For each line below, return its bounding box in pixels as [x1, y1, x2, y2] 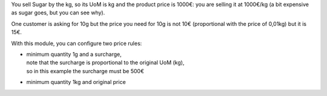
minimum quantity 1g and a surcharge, [26, 50, 122, 58]
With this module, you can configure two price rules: [11, 40, 142, 47]
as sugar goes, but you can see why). [11, 9, 105, 16]
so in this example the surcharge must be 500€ [26, 67, 145, 74]
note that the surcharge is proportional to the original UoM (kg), [26, 59, 185, 66]
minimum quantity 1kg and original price [26, 79, 127, 86]
